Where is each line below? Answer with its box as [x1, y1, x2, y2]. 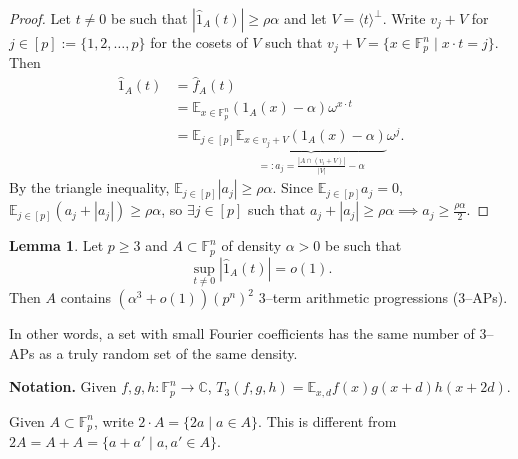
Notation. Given [9, 376, 117, 397]
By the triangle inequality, [9, 177, 170, 198]
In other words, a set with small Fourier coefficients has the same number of [9, 323, 475, 344]
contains [60, 287, 111, 308]
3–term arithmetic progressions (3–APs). [258, 287, 508, 308]
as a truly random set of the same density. [39, 342, 298, 363]
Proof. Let [9, 8, 71, 28]
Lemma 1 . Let [9, 235, 104, 256]
